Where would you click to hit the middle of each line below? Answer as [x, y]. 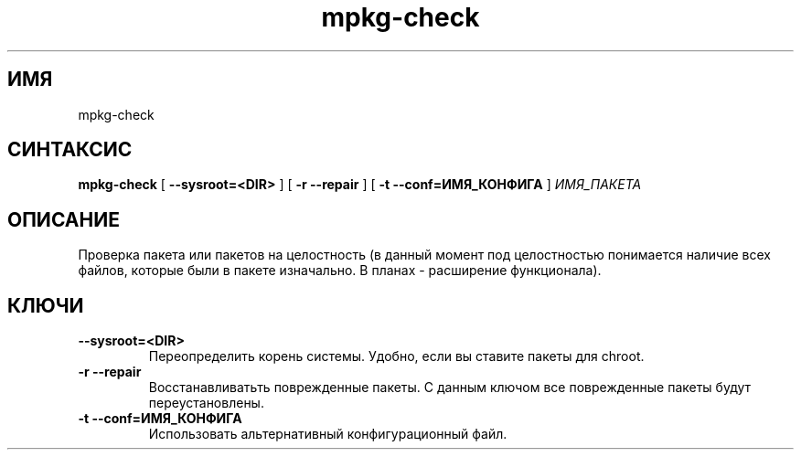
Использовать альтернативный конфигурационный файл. [328, 434]
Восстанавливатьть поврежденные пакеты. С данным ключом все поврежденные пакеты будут [450, 388]
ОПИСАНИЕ [64, 219]
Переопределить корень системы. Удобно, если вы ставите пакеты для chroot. [396, 356]
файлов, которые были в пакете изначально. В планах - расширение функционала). [340, 271]
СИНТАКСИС [70, 150]
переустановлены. [206, 403]
